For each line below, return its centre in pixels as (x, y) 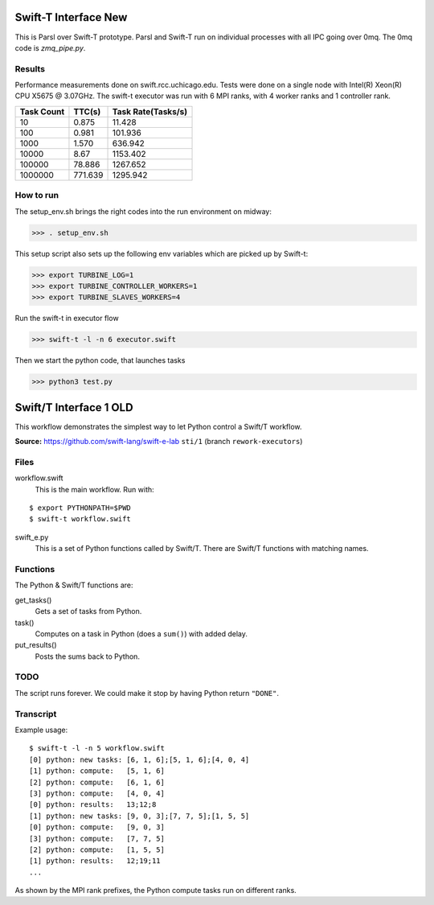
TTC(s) (87, 111)
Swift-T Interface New (71, 17)
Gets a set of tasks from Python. (88, 611)
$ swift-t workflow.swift (80, 519)
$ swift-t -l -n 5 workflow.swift (97, 749)
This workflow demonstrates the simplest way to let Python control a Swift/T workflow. (158, 426)
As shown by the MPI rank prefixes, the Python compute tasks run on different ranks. (156, 891)
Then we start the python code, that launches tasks (100, 360)
